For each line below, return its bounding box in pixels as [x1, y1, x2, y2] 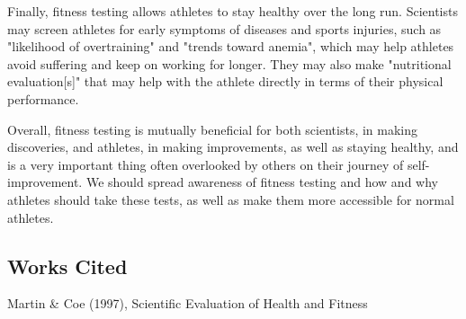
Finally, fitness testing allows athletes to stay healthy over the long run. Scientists [7, 2, 458, 20]
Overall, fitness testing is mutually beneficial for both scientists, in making [7, 120, 418, 138]
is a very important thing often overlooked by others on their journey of [7, 155, 404, 173]
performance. [7, 89, 79, 108]
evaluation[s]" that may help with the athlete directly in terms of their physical [7, 72, 444, 91]
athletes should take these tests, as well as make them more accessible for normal [7, 190, 454, 208]
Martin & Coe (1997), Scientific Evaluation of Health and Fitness [7, 294, 368, 313]
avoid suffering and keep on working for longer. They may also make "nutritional [7, 54, 452, 73]
